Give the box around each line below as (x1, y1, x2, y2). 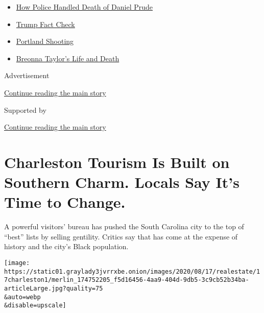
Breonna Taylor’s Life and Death (16, 53, 119, 63)
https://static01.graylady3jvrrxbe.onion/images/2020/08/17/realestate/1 (4, 268, 260, 275)
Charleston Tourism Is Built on (4, 151, 230, 172)
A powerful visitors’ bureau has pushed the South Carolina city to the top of (4, 221, 244, 232)
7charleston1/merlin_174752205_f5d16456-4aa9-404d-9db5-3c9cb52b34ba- (4, 276, 249, 284)
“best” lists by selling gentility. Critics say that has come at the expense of (4, 231, 238, 242)
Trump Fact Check (16, 18, 75, 29)
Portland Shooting (16, 36, 74, 46)
